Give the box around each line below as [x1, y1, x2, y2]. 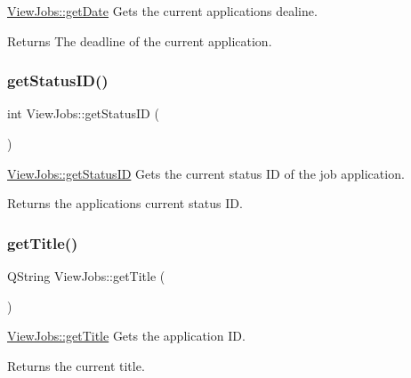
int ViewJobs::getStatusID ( [7, 104, 159, 123]
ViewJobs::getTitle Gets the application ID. [7, 326, 246, 345]
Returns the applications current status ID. [7, 194, 243, 213]
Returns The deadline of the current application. [7, 31, 272, 50]
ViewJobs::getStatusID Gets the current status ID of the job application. [7, 164, 405, 182]
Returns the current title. [7, 356, 145, 374]
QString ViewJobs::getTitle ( [7, 267, 165, 285]
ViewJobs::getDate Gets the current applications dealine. [7, 2, 318, 20]
